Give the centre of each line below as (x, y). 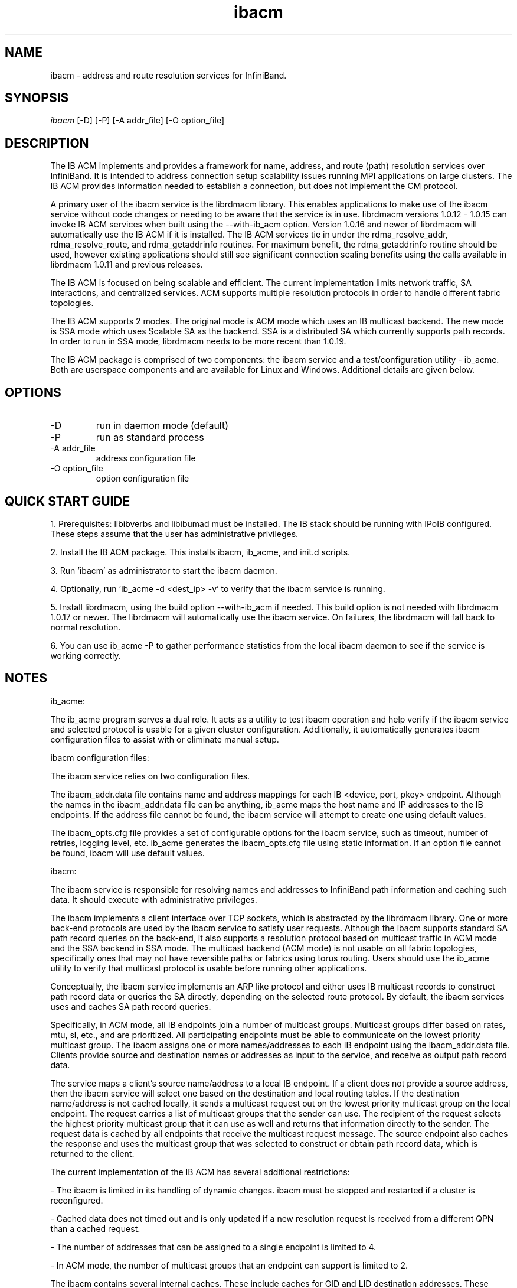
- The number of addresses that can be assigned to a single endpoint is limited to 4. (213, 1247)
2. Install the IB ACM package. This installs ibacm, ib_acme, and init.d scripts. (200, 552)
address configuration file (146, 458)
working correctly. (86, 655)
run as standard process (150, 438)
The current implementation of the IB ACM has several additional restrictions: (200, 1172)
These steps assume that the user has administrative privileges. (174, 534)
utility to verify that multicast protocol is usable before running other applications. (209, 968)
